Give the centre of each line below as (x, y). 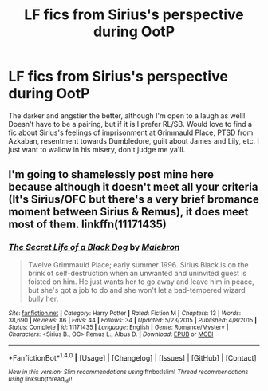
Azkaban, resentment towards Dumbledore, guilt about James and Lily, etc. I (134, 140)
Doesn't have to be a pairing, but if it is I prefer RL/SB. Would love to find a (130, 124)
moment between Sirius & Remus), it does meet (128, 212)
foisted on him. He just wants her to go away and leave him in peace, (141, 282)
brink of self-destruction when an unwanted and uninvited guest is (137, 273)
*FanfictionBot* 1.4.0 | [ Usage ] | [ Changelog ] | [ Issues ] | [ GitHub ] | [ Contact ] (132, 357)
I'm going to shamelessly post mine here (111, 174)
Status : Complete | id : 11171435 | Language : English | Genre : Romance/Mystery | (118, 327)
